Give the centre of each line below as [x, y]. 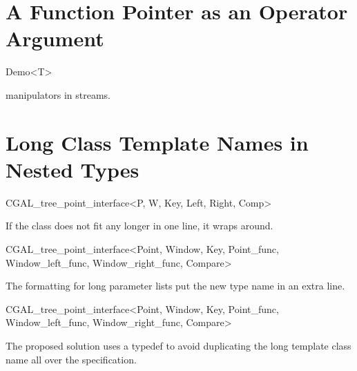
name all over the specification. [71, 359]
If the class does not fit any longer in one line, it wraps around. [139, 226]
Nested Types [73, 169]
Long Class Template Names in [157, 142]
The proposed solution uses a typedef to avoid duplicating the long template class [178, 345]
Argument [55, 38]
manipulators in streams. [58, 94]
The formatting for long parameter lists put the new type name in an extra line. [175, 286]
